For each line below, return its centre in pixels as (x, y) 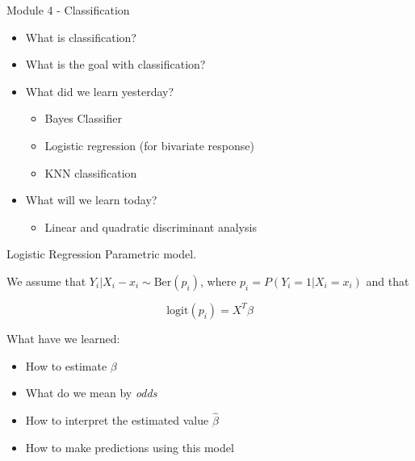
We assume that (46, 281)
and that (388, 281)
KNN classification (91, 172)
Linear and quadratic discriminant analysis (151, 226)
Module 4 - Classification (68, 10)
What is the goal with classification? (115, 64)
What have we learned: (63, 338)
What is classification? (81, 37)
